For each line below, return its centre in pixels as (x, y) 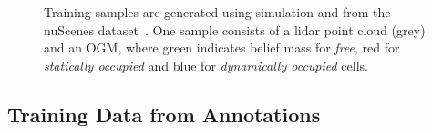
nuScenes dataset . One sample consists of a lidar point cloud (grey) (235, 29)
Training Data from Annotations (164, 114)
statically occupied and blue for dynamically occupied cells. (206, 65)
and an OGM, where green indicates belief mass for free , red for (222, 47)
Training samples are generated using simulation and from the (217, 12)
